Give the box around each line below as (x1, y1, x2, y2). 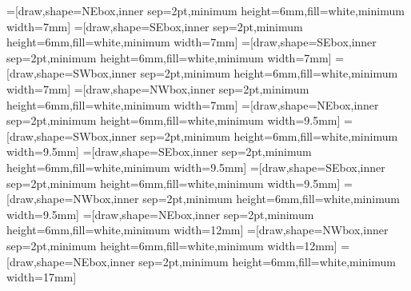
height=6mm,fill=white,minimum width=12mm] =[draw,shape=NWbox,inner (6, 221, 389, 238)
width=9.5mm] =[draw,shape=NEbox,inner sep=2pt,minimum (6, 205, 314, 222)
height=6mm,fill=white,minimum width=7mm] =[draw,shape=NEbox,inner (6, 96, 379, 113)
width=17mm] (6, 269, 77, 285)
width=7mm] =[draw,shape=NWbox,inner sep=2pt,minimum (6, 80, 309, 97)
